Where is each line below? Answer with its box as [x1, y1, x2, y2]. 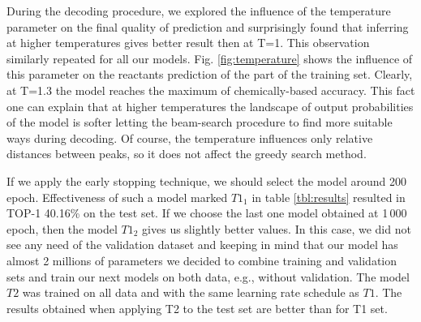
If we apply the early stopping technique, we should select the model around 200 [6, 172, 407, 189]
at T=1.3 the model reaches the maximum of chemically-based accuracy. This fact [6, 81, 415, 98]
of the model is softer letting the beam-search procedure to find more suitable [6, 114, 393, 131]
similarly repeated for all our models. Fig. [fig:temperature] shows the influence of [6, 49, 413, 67]
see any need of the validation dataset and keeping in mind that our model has [6, 236, 398, 253]
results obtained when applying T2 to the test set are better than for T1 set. [6, 299, 388, 316]
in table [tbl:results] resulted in [251, 188, 406, 205]
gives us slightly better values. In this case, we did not [142, 220, 411, 237]
